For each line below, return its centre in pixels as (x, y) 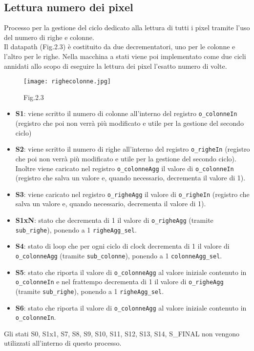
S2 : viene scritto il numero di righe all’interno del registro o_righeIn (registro (133, 149)
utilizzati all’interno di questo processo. (63, 343)
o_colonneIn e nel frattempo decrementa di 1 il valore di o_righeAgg (119, 282)
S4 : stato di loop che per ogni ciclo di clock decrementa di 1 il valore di (122, 246)
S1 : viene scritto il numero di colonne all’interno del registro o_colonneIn (126, 113)
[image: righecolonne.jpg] (67, 82)
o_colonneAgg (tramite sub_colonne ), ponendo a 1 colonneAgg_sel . (119, 255)
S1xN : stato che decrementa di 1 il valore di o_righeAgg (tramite (114, 220)
